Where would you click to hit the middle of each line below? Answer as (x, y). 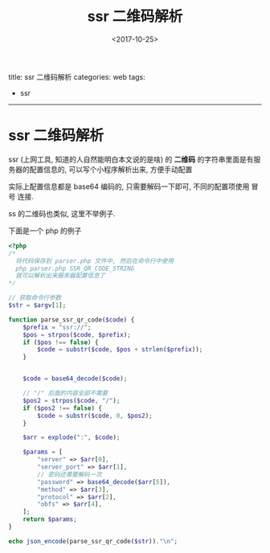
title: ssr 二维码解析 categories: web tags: (77, 76)
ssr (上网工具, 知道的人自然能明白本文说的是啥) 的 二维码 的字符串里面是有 (131, 159)
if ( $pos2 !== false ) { (63, 408)
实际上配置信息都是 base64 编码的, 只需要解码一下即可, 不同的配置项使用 (129, 186)
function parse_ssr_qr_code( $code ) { (72, 320)
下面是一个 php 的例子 (45, 231)
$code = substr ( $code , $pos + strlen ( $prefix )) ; (120, 350)
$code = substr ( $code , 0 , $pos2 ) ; (95, 416)
